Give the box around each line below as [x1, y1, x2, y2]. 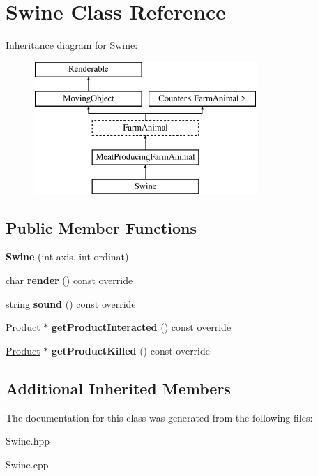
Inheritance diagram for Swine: [6, 38, 138, 52]
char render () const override [6, 273, 133, 288]
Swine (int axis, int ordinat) [6, 249, 129, 264]
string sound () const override [6, 296, 136, 311]
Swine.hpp [6, 433, 50, 448]
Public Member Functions [6, 216, 197, 238]
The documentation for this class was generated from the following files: [6, 410, 313, 424]
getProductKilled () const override [52, 343, 211, 357]
